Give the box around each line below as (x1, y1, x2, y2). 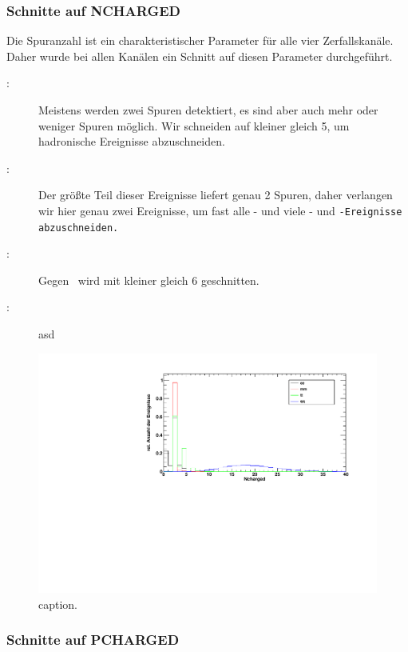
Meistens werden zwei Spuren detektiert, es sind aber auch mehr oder (38, 102, 378, 118)
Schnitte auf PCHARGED (6, 630, 180, 650)
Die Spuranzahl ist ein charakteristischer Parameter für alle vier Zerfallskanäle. (6, 32, 394, 49)
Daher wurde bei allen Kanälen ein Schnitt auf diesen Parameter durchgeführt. (6, 47, 393, 64)
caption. (38, 595, 78, 612)
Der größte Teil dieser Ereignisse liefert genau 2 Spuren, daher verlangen (38, 186, 393, 203)
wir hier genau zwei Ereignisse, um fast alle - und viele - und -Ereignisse (38, 202, 402, 218)
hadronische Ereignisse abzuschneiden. (38, 133, 225, 150)
